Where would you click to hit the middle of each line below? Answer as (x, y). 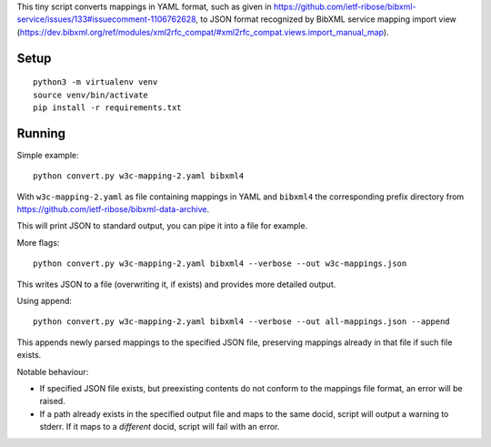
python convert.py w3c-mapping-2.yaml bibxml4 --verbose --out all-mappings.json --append (241, 322)
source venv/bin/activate (91, 95)
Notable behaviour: (53, 371)
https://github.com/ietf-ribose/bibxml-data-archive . (113, 209)
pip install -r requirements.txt (107, 107)
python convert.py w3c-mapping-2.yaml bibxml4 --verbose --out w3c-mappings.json (220, 264)
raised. (52, 401)
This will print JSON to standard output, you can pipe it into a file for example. (162, 226)
